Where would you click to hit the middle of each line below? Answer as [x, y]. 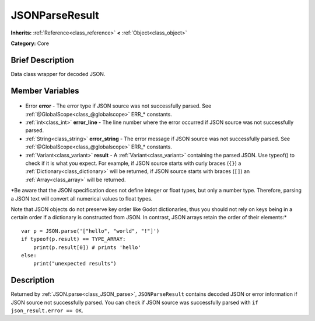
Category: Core [30, 43]
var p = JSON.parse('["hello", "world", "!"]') [90, 231]
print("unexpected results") [75, 264]
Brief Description [42, 60]
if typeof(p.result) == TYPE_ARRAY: [73, 239]
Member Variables [45, 91]
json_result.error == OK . [47, 310]
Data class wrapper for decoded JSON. [58, 74]
